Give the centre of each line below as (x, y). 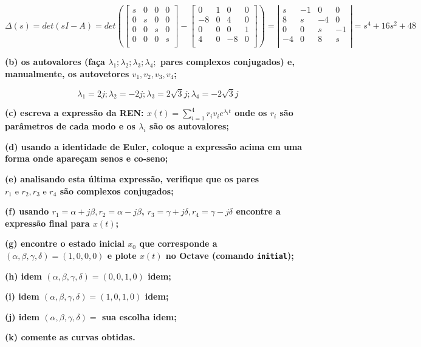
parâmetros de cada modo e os (70, 126)
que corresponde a (178, 243)
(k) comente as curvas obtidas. (70, 337)
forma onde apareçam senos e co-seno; (87, 158)
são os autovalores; (189, 126)
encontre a (258, 211)
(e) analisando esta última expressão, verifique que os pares (132, 179)
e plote (122, 256)
